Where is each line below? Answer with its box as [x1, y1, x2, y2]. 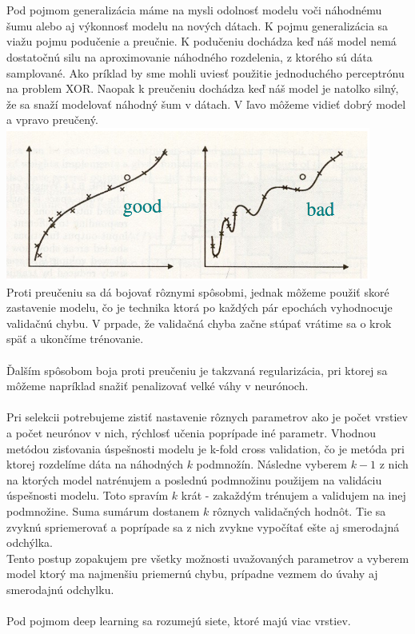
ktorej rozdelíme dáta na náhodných [6, 456, 183, 473]
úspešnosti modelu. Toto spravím [6, 487, 169, 504]
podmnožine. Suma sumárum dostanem [6, 503, 200, 520]
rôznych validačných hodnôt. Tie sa [212, 503, 386, 520]
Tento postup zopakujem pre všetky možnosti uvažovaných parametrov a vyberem [6, 549, 409, 566]
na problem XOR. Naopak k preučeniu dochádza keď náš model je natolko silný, [6, 80, 399, 97]
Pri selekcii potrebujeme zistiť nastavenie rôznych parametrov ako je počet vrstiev [6, 409, 408, 425]
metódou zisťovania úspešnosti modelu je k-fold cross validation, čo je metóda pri [6, 440, 405, 457]
